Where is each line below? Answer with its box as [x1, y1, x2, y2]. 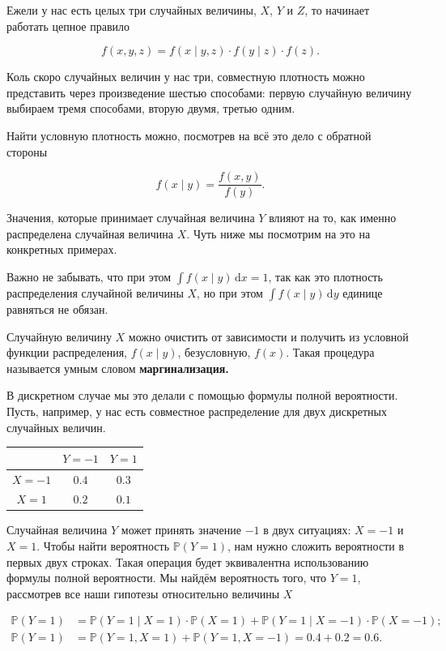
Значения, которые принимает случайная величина [6, 209, 255, 226]
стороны [6, 143, 48, 160]
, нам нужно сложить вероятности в [227, 538, 405, 555]
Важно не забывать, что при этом [6, 268, 172, 285]
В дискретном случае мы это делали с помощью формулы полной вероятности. [6, 387, 398, 404]
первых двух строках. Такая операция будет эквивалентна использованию [6, 553, 369, 570]
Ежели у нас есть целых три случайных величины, [6, 2, 257, 18]
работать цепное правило [6, 17, 130, 34]
